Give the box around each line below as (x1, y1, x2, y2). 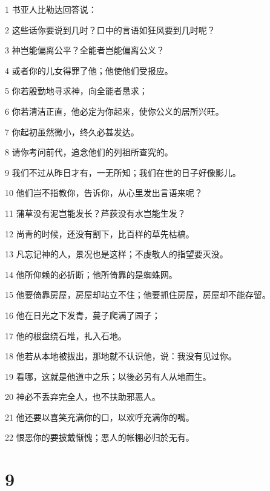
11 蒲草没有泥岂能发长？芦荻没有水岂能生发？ (5, 206, 186, 219)
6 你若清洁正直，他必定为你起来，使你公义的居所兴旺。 (5, 104, 224, 117)
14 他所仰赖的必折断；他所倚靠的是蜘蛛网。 (5, 268, 177, 280)
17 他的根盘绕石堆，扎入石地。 (5, 329, 127, 342)
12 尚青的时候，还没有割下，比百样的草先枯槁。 (5, 227, 194, 240)
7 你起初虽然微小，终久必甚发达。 (5, 125, 139, 138)
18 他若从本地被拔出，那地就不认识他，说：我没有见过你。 (5, 350, 237, 362)
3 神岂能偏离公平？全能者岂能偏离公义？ (5, 44, 165, 56)
